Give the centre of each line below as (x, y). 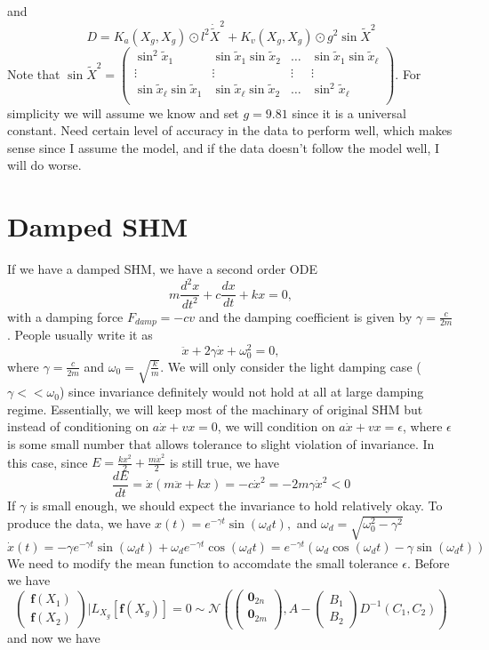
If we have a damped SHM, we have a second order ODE (162, 269)
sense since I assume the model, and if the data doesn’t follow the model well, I (224, 147)
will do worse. (44, 165)
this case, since (48, 462)
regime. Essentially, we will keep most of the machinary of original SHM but (215, 409)
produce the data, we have (79, 522)
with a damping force (65, 316)
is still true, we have (224, 462)
